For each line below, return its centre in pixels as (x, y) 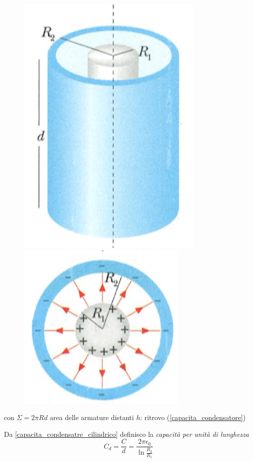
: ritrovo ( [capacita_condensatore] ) (193, 417)
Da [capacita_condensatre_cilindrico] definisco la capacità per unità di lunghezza (126, 434)
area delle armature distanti (92, 417)
